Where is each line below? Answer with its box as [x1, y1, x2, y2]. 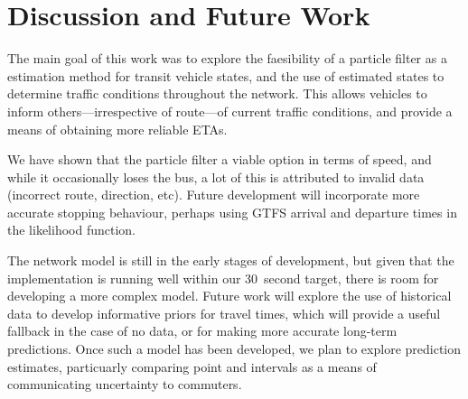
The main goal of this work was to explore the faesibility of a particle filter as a [7, 49, 447, 68]
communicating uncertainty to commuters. [7, 375, 242, 394]
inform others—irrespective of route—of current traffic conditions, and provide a [7, 101, 453, 120]
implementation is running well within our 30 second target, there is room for [7, 268, 439, 287]
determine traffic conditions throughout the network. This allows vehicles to [7, 84, 427, 103]
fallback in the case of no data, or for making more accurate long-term [7, 321, 398, 340]
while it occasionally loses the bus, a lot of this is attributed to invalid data [7, 167, 425, 186]
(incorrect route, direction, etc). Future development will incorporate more [7, 185, 420, 204]
